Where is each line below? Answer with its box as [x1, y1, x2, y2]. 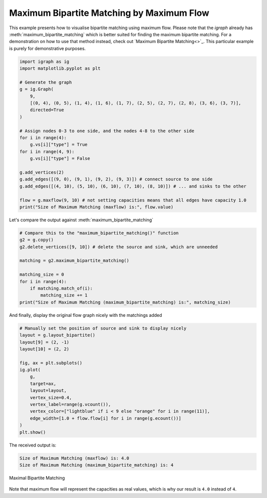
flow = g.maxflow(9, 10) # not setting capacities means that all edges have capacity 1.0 [19, 197, 247, 203]
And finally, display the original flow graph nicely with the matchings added [9, 312, 163, 318]
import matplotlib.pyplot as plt [19, 66, 101, 71]
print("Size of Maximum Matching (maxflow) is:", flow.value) [19, 204, 174, 210]
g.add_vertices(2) [19, 169, 64, 175]
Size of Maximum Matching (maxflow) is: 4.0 [19, 455, 130, 461]
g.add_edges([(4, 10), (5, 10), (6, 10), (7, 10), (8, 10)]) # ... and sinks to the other [19, 183, 247, 189]
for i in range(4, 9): [19, 149, 75, 154]
